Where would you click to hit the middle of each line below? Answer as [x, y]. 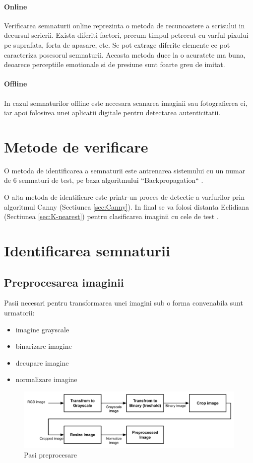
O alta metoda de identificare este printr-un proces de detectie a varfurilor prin [125, 197]
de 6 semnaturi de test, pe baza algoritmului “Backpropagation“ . [104, 180]
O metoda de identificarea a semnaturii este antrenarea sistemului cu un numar [125, 170]
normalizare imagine [46, 379]
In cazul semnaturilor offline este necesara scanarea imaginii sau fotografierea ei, [126, 103]
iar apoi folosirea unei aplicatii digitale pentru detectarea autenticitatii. [112, 113]
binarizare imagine [44, 346]
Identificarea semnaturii [87, 251]
